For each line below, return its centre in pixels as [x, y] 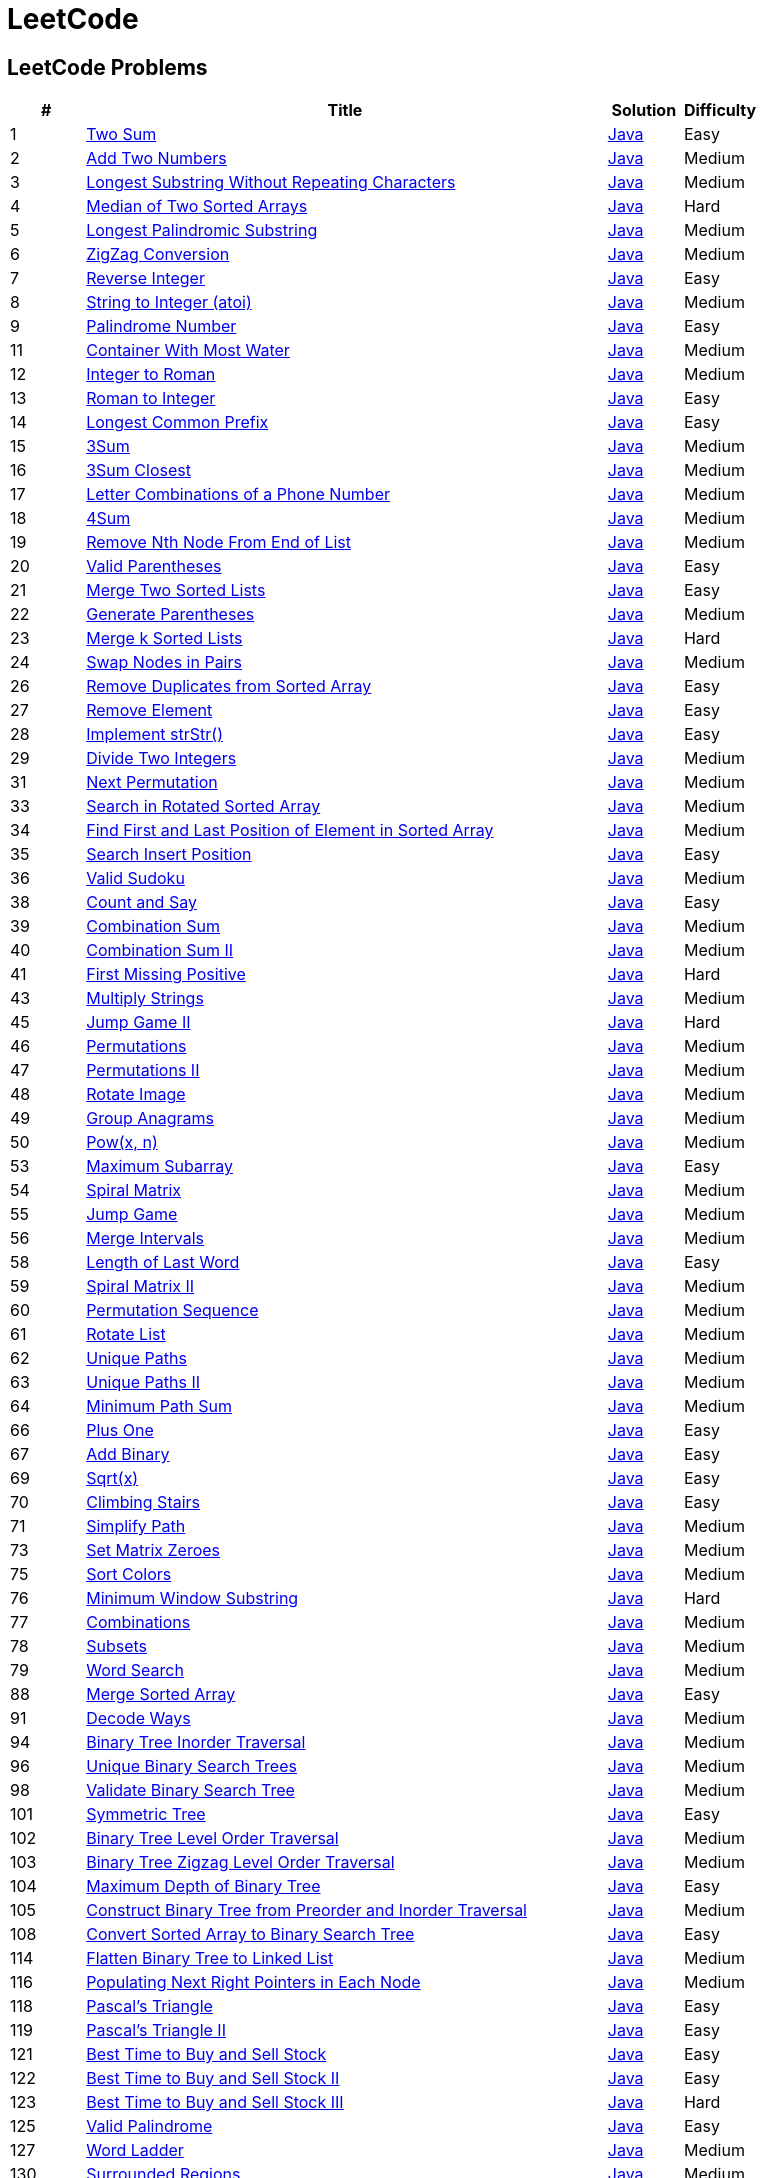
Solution [644, 110]
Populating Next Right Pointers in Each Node [253, 1982]
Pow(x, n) [122, 1142]
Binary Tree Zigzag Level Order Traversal [240, 1862]
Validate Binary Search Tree [190, 1790]
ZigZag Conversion [158, 254]
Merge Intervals [145, 1238]
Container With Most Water [188, 350]
